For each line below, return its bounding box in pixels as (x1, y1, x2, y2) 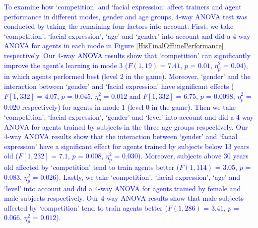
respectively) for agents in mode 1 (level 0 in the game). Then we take (22, 102, 236, 112)
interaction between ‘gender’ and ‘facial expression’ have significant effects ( (4, 80, 234, 91)
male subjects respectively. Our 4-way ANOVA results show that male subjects (4, 193, 244, 203)
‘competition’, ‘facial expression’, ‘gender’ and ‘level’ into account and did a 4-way (4, 111, 254, 122)
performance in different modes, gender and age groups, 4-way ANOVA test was (4, 11, 248, 21)
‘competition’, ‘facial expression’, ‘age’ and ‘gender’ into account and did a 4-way (4, 30, 251, 41)
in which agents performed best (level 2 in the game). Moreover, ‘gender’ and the (4, 71, 251, 81)
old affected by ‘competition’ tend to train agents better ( (4, 162, 180, 172)
